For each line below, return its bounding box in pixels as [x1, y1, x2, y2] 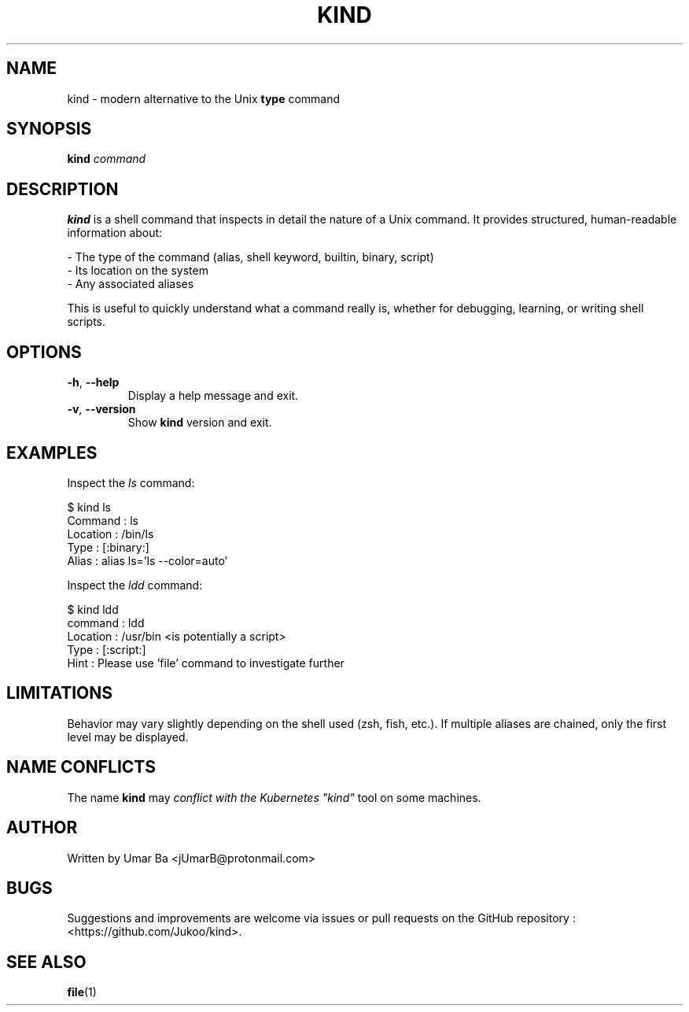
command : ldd [67, 615, 145, 630]
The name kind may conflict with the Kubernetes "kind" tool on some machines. [67, 790, 481, 804]
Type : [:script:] [67, 642, 146, 656]
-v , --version [67, 402, 136, 416]
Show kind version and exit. [127, 416, 272, 430]
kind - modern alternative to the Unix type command [67, 91, 341, 105]
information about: [67, 226, 163, 240]
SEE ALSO [6, 951, 87, 972]
